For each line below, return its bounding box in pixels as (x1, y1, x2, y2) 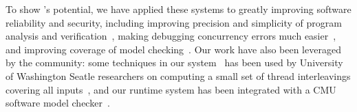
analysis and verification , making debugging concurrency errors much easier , (6, 29, 336, 43)
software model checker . (6, 96, 110, 110)
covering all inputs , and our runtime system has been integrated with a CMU (6, 82, 336, 96)
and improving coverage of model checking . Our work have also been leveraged (6, 42, 341, 56)
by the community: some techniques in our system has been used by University (6, 55, 343, 70)
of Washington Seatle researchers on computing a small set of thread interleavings (6, 68, 351, 83)
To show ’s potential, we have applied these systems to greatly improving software (6, 2, 351, 16)
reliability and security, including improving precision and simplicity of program (6, 15, 342, 29)
